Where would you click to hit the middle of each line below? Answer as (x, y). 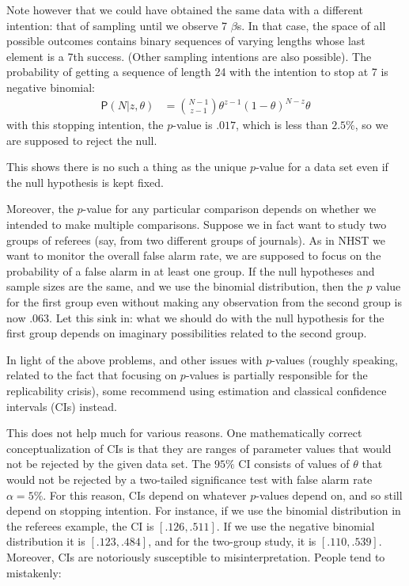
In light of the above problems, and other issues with (134, 359)
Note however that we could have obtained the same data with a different (185, 10)
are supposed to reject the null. (82, 140)
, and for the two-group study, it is (232, 541)
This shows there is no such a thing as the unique (127, 167)
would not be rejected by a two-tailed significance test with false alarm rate (189, 479)
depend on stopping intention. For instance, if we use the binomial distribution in (204, 510)
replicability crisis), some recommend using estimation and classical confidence (197, 390)
